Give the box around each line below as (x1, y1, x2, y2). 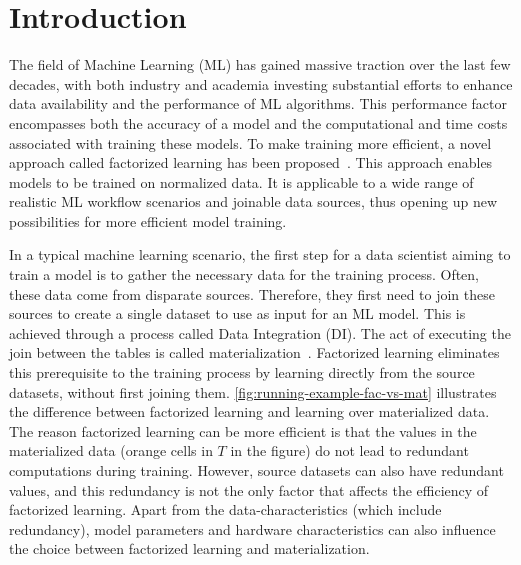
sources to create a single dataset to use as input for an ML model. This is (9, 303, 466, 324)
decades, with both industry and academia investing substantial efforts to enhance (9, 73, 513, 94)
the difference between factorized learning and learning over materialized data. (9, 401, 490, 422)
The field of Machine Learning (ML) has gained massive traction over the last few (9, 54, 511, 75)
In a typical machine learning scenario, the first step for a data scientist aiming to (9, 244, 511, 265)
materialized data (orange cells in (9, 440, 213, 461)
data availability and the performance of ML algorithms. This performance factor (9, 93, 508, 114)
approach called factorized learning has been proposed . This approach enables (9, 152, 493, 173)
